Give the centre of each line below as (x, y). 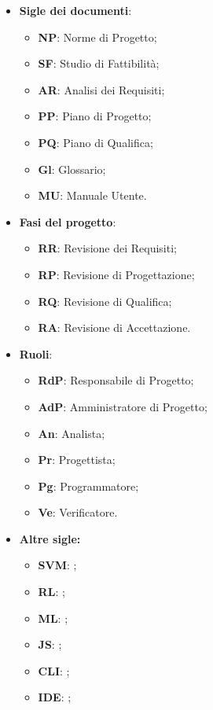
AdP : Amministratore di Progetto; (123, 406)
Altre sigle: (50, 538)
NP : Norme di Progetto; (97, 37)
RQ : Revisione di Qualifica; (105, 301)
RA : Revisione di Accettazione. (114, 327)
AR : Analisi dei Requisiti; (101, 89)
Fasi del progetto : (68, 221)
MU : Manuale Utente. (92, 195)
